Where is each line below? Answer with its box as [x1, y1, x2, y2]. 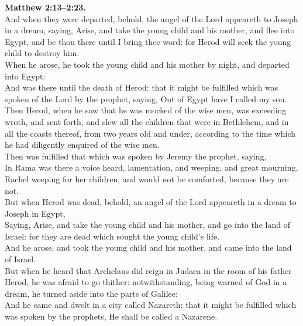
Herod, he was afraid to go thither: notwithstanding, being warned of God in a [5, 276, 287, 288]
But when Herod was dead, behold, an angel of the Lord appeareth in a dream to [5, 196, 297, 208]
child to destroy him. [5, 47, 80, 59]
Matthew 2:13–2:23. [5, 1, 86, 13]
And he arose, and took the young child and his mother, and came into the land [5, 241, 292, 254]
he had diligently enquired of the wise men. [5, 138, 160, 151]
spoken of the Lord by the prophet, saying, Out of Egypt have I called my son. [5, 92, 287, 105]
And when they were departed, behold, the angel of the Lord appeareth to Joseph [5, 12, 298, 25]
